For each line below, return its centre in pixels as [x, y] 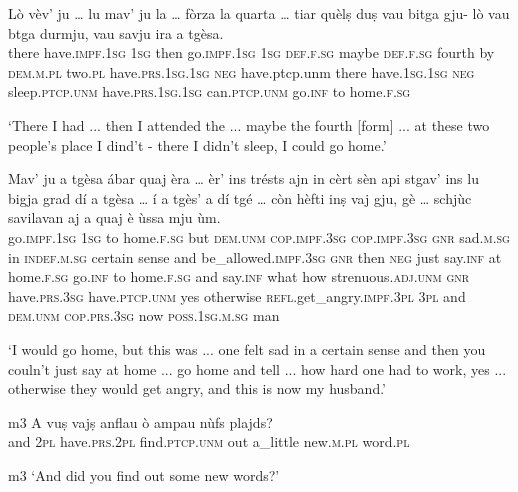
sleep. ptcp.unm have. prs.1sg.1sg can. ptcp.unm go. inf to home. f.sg [209, 91]
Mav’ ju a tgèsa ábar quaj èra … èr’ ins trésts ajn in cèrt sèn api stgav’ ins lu [243, 178]
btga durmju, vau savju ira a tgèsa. [116, 32]
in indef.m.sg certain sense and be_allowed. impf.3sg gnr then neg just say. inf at [255, 256]
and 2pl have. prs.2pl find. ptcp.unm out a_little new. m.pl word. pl [209, 441]
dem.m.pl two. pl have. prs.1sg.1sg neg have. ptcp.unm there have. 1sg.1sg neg [241, 71]
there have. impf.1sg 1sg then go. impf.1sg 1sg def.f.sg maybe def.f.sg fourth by [251, 52]
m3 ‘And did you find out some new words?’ [144, 474]
